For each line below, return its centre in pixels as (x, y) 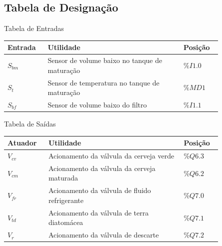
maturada (63, 178)
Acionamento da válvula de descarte (103, 235)
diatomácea (66, 222)
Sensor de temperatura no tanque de (103, 82)
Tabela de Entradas (34, 28)
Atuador (22, 143)
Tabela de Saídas (30, 124)
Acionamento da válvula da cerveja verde (111, 156)
